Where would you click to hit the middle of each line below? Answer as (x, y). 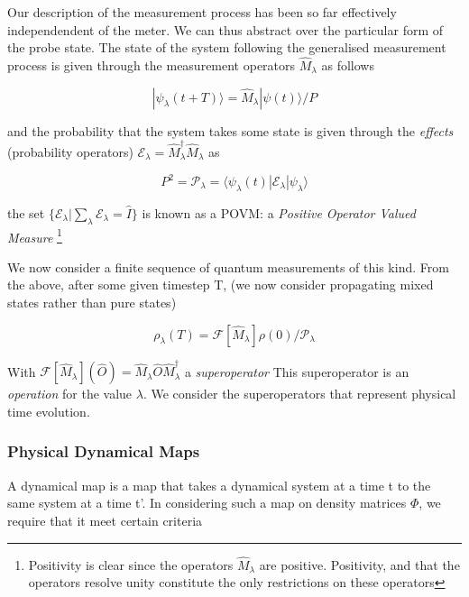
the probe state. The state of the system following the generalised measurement (227, 47)
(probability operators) (70, 151)
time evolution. (49, 411)
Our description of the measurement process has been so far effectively (202, 12)
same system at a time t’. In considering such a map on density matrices (207, 503)
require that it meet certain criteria (105, 520)
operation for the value (70, 394)
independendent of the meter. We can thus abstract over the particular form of (225, 29)
